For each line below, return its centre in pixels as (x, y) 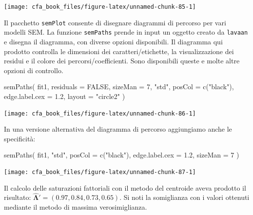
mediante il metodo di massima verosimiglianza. (76, 207)
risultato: (18, 197)
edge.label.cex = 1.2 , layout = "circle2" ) (65, 96)
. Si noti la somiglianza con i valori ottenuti (185, 197)
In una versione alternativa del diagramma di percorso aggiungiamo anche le (118, 129)
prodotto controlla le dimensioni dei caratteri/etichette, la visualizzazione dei (119, 51)
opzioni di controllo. (34, 70)
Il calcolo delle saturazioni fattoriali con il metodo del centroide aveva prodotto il (125, 187)
